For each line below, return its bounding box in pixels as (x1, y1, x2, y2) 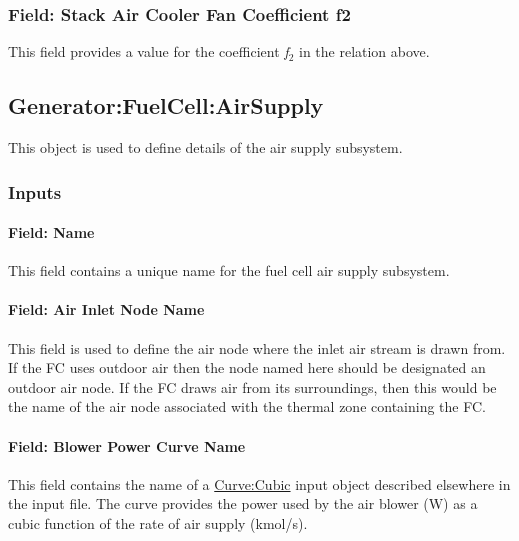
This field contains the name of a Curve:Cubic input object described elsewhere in (8, 473, 511, 494)
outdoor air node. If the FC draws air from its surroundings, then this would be (8, 376, 497, 397)
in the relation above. (298, 41, 430, 62)
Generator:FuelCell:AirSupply (8, 90, 324, 121)
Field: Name (8, 222, 95, 243)
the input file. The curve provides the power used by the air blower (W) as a (8, 493, 478, 514)
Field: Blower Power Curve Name (8, 435, 246, 456)
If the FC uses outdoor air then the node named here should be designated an (8, 357, 486, 378)
